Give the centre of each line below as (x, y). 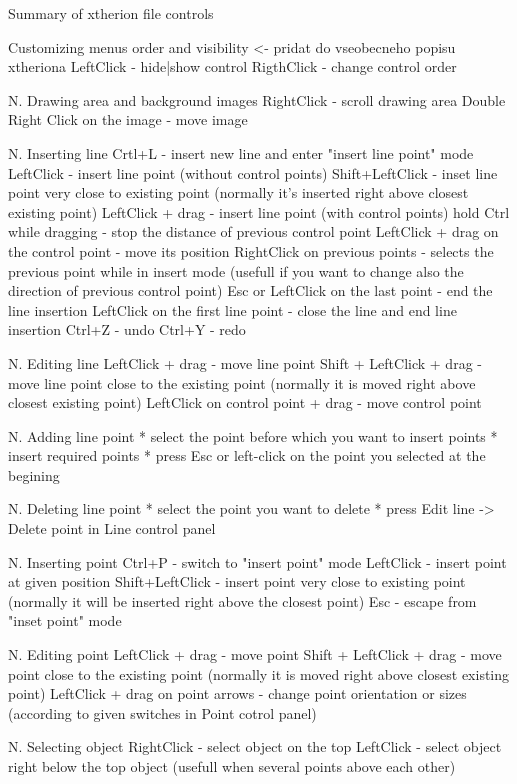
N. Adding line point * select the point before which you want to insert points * (253, 435)
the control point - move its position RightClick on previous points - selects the (251, 250)
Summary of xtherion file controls (111, 13)
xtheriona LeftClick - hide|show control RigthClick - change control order (232, 66)
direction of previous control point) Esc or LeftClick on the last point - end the (250, 290)
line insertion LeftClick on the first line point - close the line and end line (232, 309)
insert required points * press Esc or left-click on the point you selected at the (247, 455)
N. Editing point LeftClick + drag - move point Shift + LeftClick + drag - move (255, 654)
